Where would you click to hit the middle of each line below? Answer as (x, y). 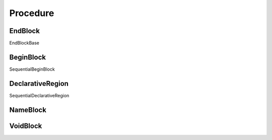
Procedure (32, 13)
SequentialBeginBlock (32, 69)
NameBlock (28, 110)
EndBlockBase (24, 43)
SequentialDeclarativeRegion (39, 95)
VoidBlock (26, 126)
